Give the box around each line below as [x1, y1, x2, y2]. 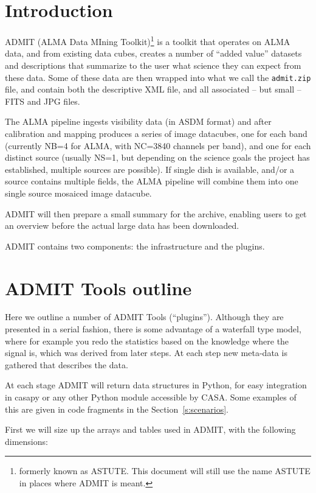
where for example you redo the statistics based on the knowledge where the [5, 334, 289, 347]
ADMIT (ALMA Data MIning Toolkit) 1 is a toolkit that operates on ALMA [5, 33, 290, 47]
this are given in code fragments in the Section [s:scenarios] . [5, 402, 229, 415]
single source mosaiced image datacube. [5, 186, 152, 199]
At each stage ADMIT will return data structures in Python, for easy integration [5, 379, 307, 391]
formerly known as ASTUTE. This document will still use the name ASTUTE [19, 464, 311, 477]
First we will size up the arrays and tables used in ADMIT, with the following [5, 423, 296, 436]
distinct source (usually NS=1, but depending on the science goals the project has [5, 151, 310, 164]
